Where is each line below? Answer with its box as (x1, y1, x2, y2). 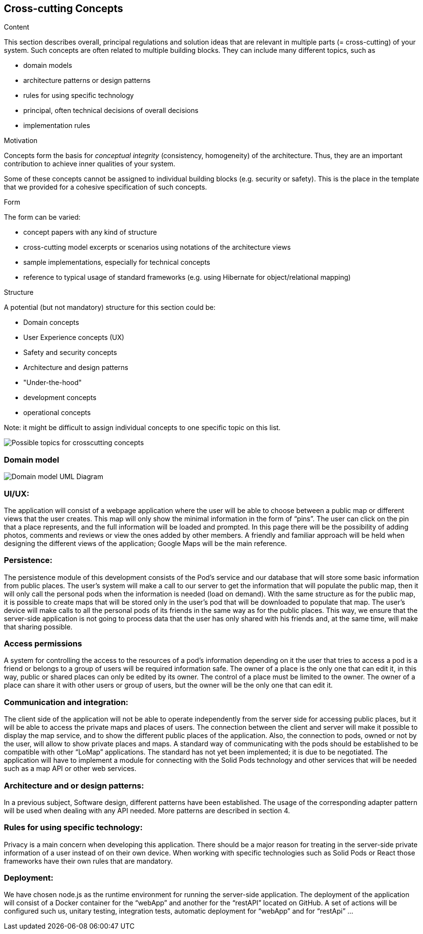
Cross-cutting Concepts (4, 2, 123, 15)
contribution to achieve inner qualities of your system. (4, 160, 176, 168)
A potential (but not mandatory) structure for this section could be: (4, 303, 216, 312)
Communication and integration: (4, 697, 129, 707)
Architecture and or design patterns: (4, 780, 144, 790)
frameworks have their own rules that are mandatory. (4, 856, 173, 865)
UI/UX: (4, 488, 30, 499)
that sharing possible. (4, 622, 73, 631)
